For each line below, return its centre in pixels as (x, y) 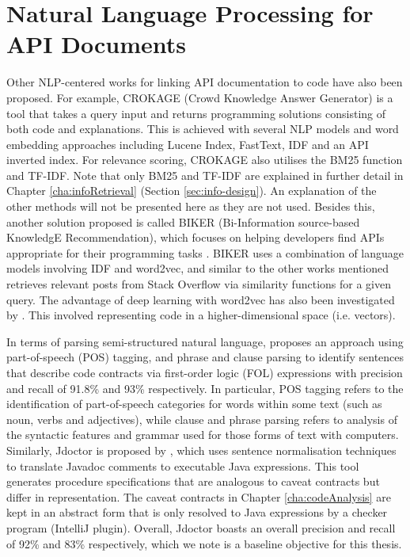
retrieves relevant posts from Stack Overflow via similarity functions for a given (199, 284)
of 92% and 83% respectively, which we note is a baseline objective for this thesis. (204, 543)
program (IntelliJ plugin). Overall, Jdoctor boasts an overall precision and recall (201, 527)
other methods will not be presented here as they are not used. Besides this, (191, 206)
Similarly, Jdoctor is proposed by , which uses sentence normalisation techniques (201, 450)
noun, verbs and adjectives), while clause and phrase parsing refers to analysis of (202, 419)
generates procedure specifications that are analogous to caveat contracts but (193, 481)
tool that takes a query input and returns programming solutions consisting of (196, 113)
